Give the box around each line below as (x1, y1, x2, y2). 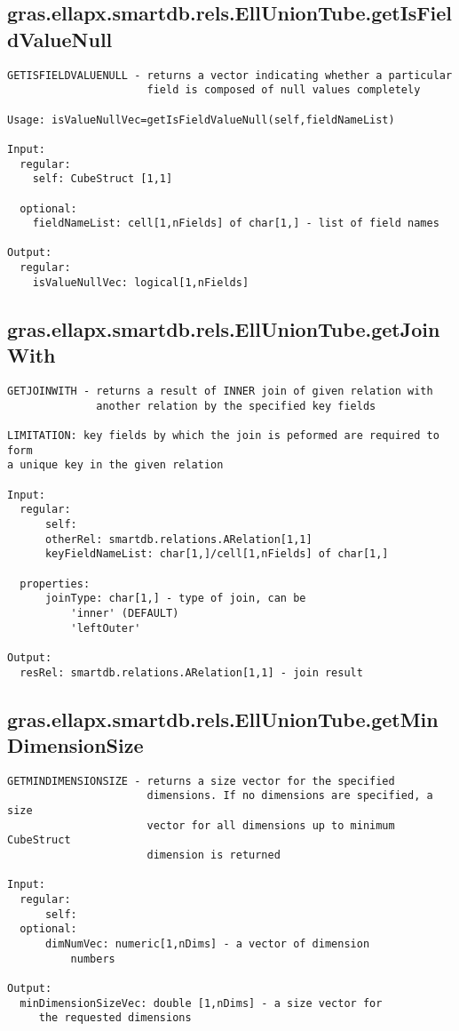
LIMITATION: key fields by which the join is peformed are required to (7, 429, 439, 442)
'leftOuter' (70, 621, 141, 635)
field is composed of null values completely (146, 84, 421, 97)
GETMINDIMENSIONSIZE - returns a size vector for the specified (7, 774, 395, 787)
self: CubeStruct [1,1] (32, 172, 173, 186)
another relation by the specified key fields (96, 399, 376, 412)
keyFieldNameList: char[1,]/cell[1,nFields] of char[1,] (44, 547, 389, 561)
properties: (20, 577, 91, 590)
